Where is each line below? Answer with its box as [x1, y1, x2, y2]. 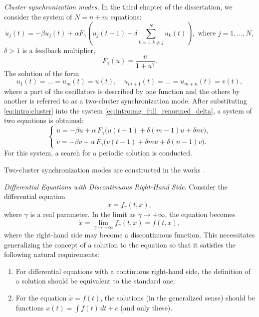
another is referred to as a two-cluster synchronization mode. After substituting [4, 95, 247, 106]
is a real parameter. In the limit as [30, 209, 136, 219]
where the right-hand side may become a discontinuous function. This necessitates [4, 229, 255, 240]
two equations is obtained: [4, 115, 84, 125]
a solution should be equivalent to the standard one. [15, 275, 175, 286]
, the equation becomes [165, 209, 236, 219]
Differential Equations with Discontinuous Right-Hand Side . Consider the [4, 181, 228, 191]
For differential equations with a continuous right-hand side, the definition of [15, 265, 251, 276]
